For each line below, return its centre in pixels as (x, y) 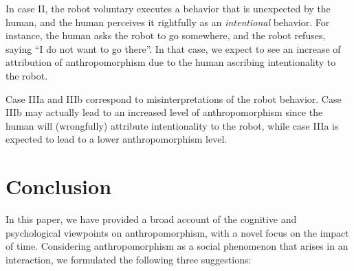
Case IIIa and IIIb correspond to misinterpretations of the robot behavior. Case (174, 98)
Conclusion (59, 186)
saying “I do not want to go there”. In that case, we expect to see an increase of (173, 48)
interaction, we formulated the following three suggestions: (129, 259)
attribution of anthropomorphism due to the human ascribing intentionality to (171, 62)
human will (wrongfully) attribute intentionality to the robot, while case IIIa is (172, 125)
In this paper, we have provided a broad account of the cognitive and (151, 219)
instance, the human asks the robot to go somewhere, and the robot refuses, (166, 35)
